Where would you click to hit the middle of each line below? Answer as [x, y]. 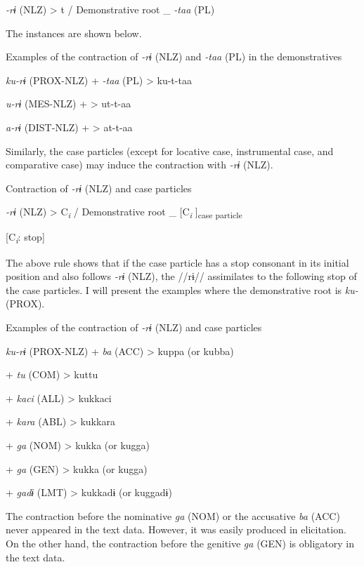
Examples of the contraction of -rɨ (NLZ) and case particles [134, 327]
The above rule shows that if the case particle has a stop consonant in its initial [177, 262]
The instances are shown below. [74, 33]
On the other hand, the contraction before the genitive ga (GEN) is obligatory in [180, 543]
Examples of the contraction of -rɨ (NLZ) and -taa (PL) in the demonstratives [174, 56]
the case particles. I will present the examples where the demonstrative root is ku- [182, 289]
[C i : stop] [25, 238]
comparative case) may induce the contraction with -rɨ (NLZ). [139, 165]
